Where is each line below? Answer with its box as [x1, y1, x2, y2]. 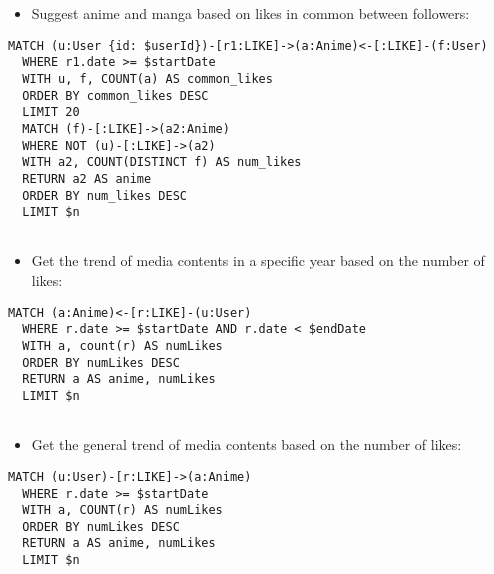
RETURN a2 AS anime [22, 171, 152, 186]
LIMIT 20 [22, 105, 80, 120]
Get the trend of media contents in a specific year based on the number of [31, 250, 485, 271]
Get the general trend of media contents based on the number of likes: [31, 434, 462, 455]
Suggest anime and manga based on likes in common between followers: [31, 3, 470, 23]
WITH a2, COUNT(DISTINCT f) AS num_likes [22, 155, 302, 170]
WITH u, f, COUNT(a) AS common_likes [22, 71, 273, 86]
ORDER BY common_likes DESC [22, 88, 209, 103]
